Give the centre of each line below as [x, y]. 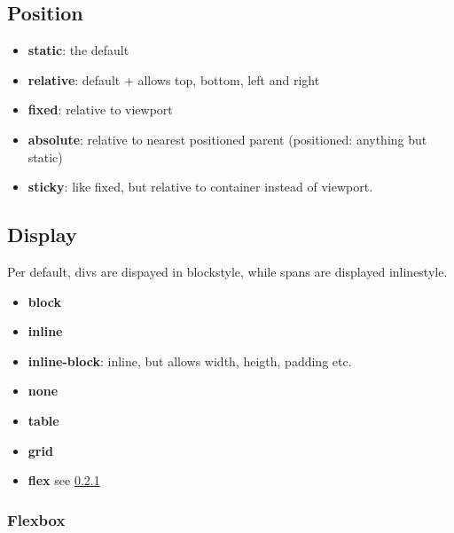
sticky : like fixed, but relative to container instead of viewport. [200, 187]
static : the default [78, 50]
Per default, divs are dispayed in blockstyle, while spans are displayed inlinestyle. [227, 271]
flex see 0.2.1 [64, 480]
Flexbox [36, 519]
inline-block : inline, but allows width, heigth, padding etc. [190, 361]
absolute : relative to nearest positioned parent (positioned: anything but [227, 139]
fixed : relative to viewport [100, 110]
